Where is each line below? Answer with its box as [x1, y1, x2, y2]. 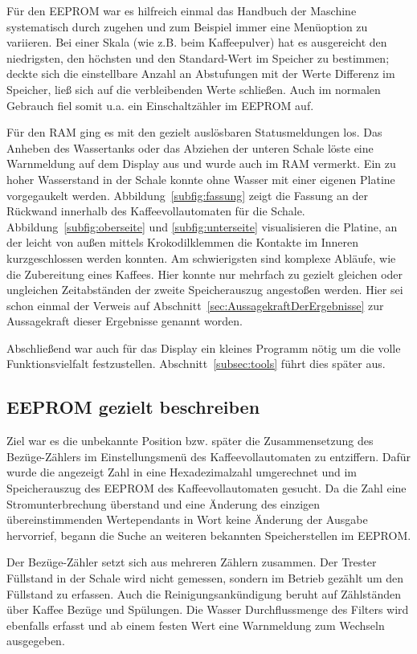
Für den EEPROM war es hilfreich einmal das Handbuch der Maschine [6, 2, 357, 18]
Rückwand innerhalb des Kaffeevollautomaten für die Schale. [6, 202, 305, 219]
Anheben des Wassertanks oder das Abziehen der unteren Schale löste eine [6, 139, 374, 156]
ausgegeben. [6, 632, 65, 649]
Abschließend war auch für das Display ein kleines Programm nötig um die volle [6, 339, 401, 356]
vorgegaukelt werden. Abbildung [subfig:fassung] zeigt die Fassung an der [6, 186, 368, 203]
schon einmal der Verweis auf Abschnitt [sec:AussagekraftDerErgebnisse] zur [6, 296, 384, 313]
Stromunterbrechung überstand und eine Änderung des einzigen [6, 495, 321, 512]
